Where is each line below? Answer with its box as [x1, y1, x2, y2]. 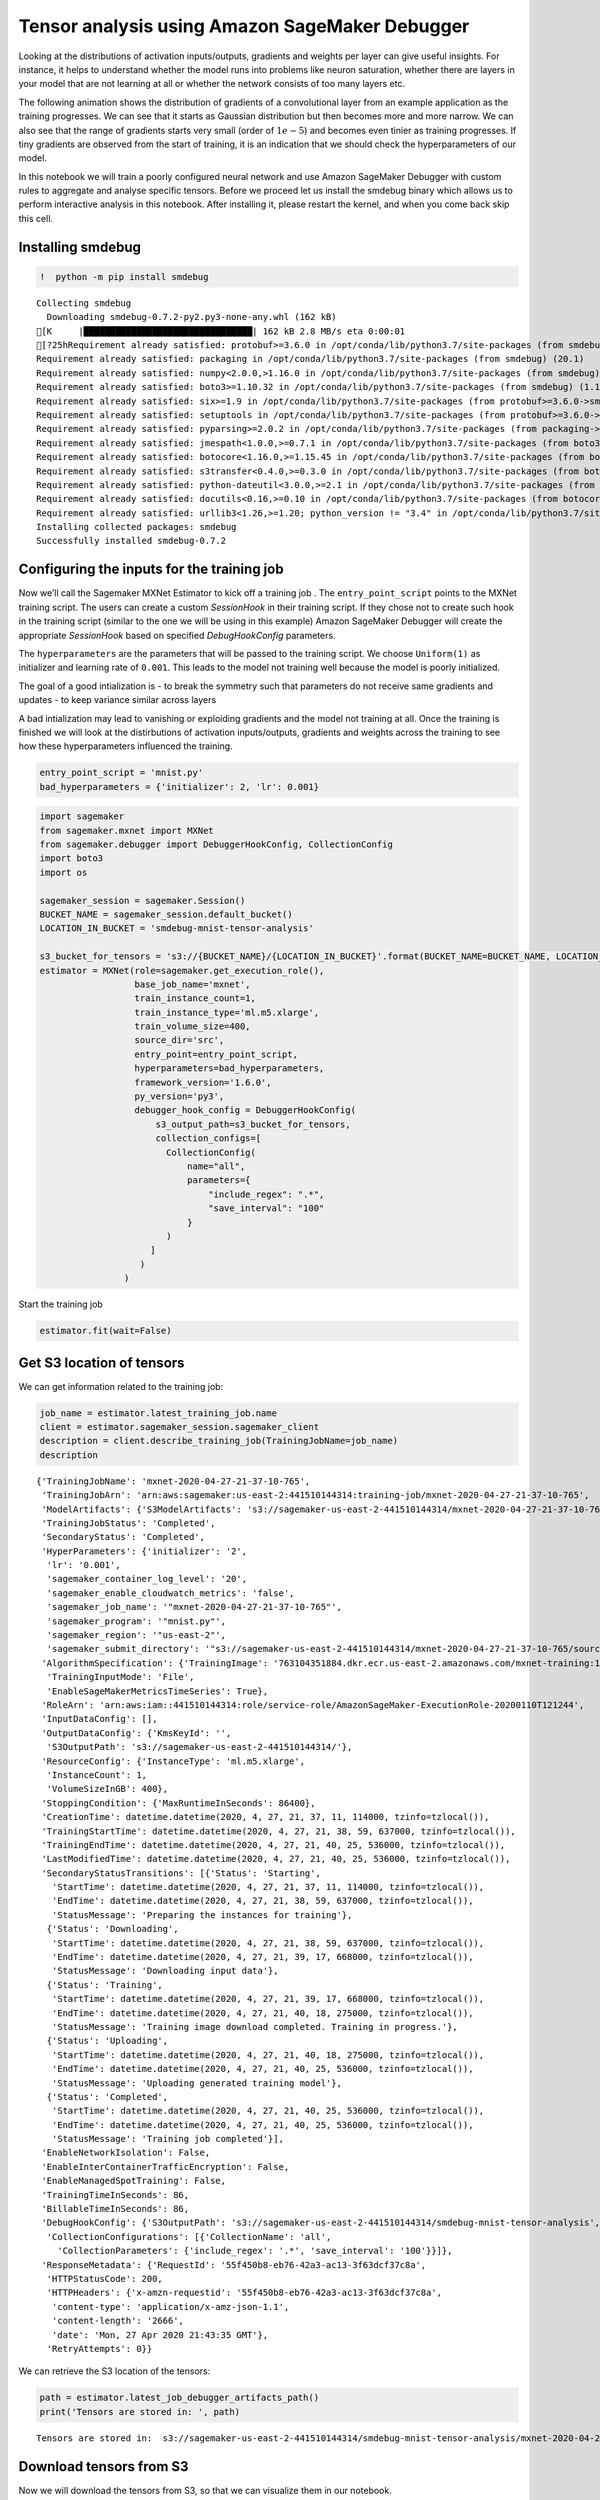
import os [39, 866, 88, 878]
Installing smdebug [18, 238, 142, 255]
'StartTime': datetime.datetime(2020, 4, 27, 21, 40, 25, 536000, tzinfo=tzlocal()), [51, 2105, 485, 2117]
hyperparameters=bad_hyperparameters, [134, 1063, 325, 1074]
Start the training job [18, 1298, 104, 1310]
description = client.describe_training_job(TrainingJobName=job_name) [39, 1435, 399, 1447]
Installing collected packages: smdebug [36, 521, 237, 533]
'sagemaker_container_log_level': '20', [46, 1573, 248, 1585]
